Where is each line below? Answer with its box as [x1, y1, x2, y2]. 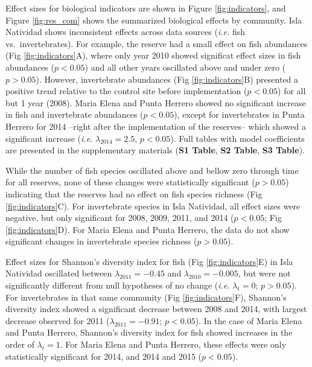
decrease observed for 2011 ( [5, 314, 110, 327]
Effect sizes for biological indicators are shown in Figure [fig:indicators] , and [5, 2, 286, 14]
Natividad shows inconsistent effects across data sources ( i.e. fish [5, 25, 245, 38]
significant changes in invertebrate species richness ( [5, 235, 197, 247]
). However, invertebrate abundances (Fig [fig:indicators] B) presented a [36, 72, 299, 85]
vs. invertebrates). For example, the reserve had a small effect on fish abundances [5, 37, 308, 49]
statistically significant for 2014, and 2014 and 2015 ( [5, 349, 202, 362]
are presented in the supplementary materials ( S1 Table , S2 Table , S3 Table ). [5, 144, 305, 156]
